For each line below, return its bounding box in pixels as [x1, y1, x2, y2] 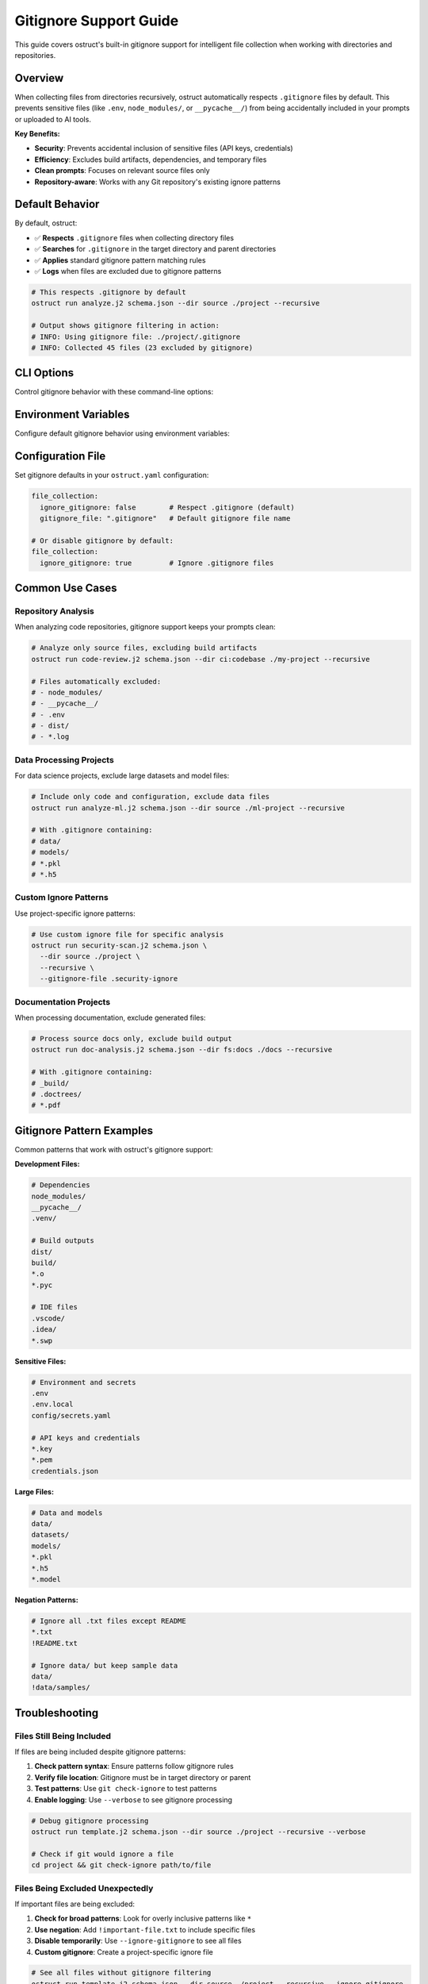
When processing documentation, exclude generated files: [14, 1013, 206, 1022]
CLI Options [14, 366, 75, 380]
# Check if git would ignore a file [31, 1849, 174, 1859]
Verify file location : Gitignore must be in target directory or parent [34, 1772, 251, 1782]
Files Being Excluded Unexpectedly [14, 1882, 154, 1894]
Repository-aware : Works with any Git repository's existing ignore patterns [34, 177, 281, 186]
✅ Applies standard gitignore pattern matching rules [34, 255, 206, 265]
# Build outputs [31, 1236, 95, 1245]
